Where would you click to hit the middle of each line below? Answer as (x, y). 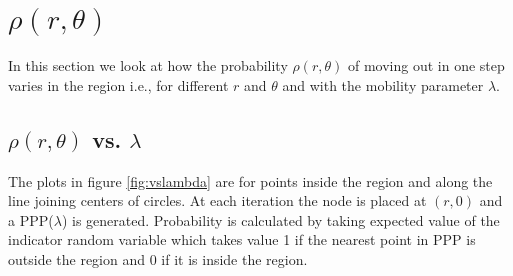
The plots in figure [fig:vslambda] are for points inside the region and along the (250, 180)
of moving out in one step (426, 65)
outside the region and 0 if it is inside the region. (158, 258)
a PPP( (31, 219)
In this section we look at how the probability (148, 65)
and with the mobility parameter (383, 84)
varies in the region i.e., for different (118, 84)
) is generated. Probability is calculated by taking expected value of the (280, 219)
